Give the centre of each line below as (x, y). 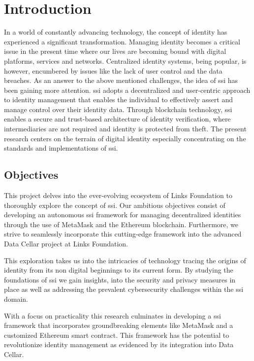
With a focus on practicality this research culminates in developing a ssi (112, 315)
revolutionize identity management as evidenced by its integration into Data (119, 344)
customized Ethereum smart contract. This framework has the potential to (117, 335)
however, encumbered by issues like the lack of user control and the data (113, 70)
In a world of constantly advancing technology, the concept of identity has (116, 32)
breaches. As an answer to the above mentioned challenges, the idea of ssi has (121, 80)
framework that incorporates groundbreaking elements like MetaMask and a (119, 325)
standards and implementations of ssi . (61, 148)
